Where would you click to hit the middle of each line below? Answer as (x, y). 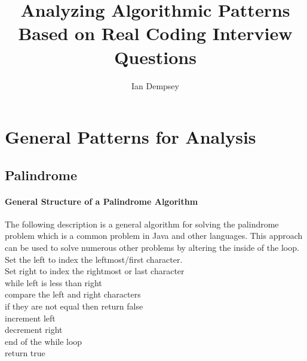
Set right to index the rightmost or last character (95, 271)
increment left (30, 318)
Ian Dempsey (155, 85)
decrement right (34, 330)
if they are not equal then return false (74, 306)
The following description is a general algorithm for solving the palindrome (142, 224)
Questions (155, 57)
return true (25, 353)
